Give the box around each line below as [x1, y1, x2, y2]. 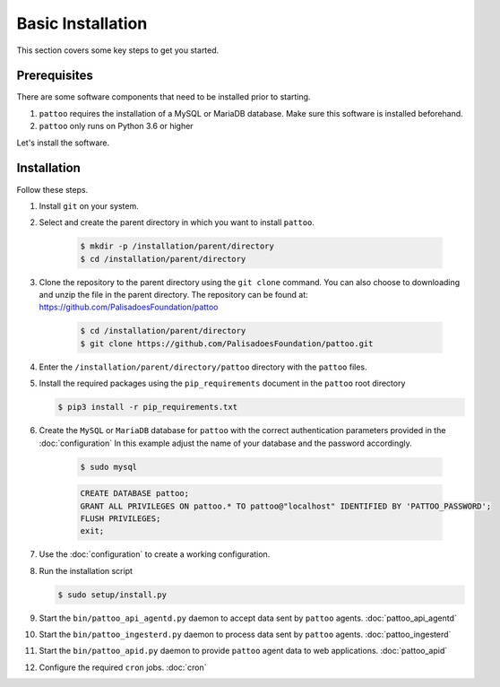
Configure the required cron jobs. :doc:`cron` [39, 662, 207, 673]
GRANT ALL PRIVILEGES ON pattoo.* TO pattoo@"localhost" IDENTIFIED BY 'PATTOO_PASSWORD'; [80, 500, 492, 511]
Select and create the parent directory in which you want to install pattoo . [39, 217, 315, 228]
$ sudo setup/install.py [57, 589, 168, 600]
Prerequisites [16, 68, 93, 83]
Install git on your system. [39, 200, 139, 211]
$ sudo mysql [80, 462, 138, 472]
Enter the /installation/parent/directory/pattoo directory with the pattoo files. [39, 361, 367, 372]
